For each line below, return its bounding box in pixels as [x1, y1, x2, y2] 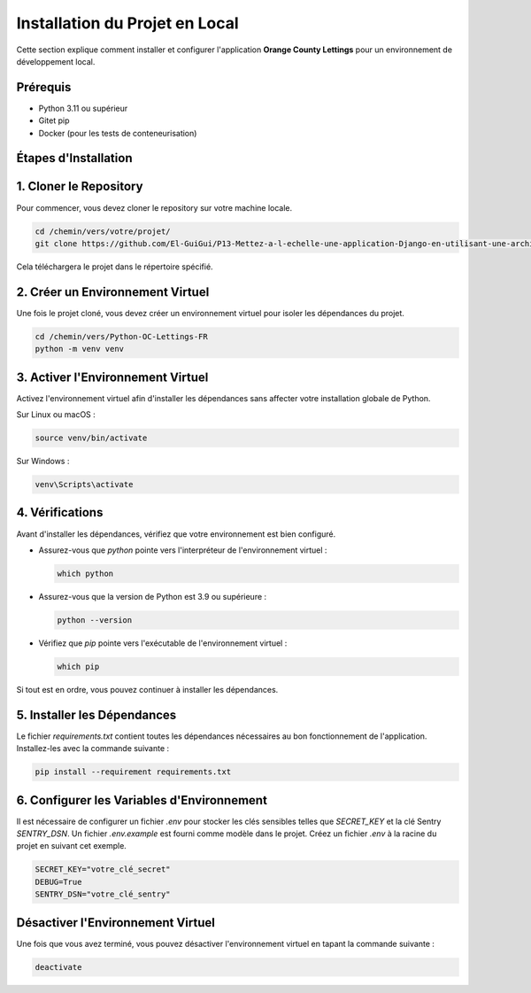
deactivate [35, 962, 82, 972]
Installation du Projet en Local [16, 13, 239, 33]
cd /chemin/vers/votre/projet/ [35, 226, 172, 237]
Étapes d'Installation [16, 151, 133, 166]
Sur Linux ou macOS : [16, 409, 96, 420]
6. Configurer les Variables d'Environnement [16, 793, 267, 808]
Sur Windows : [16, 456, 70, 467]
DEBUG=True [35, 877, 82, 887]
